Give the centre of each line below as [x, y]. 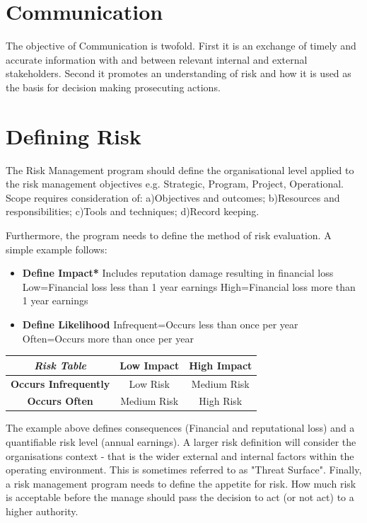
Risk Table [60, 365]
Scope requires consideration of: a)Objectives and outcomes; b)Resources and [173, 197]
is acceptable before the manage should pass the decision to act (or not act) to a [180, 497]
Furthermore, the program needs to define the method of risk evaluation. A [169, 235]
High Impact [221, 365]
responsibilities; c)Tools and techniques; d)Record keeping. [133, 211]
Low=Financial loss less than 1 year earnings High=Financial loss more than [189, 286]
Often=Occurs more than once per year [108, 338]
